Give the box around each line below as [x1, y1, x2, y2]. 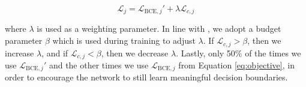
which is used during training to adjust [52, 34, 196, 47]
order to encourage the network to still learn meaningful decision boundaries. [5, 71, 288, 83]
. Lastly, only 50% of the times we [176, 46, 301, 59]
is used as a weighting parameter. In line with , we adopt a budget [37, 22, 281, 35]
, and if [41, 46, 68, 59]
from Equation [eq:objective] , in [178, 58, 295, 71]
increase [5, 46, 34, 59]
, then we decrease [101, 46, 169, 59]
